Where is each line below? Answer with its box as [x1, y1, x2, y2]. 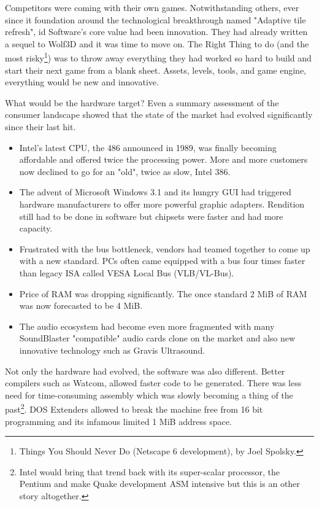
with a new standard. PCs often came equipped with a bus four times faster [19, 254, 306, 267]
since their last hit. [5, 120, 76, 133]
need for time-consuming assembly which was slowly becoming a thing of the [5, 388, 293, 401]
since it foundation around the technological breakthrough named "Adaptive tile [5, 13, 306, 26]
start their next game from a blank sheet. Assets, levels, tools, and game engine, [5, 63, 306, 76]
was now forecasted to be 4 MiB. [19, 299, 143, 312]
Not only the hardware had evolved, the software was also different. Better [5, 364, 285, 377]
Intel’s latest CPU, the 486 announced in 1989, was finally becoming [19, 141, 277, 154]
